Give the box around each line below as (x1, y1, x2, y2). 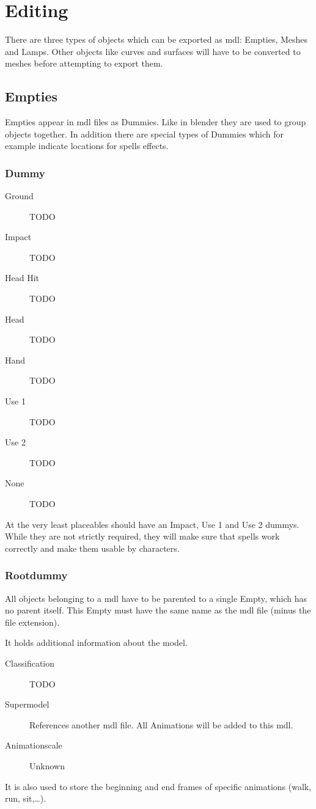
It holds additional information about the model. (5, 636, 188, 649)
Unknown (29, 759, 65, 772)
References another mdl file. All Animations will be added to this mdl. (29, 718, 293, 731)
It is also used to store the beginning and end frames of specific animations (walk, (5, 780, 312, 793)
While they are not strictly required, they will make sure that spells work (5, 530, 280, 543)
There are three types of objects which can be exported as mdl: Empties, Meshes (5, 33, 308, 46)
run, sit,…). (5, 792, 46, 805)
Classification (5, 656, 55, 669)
